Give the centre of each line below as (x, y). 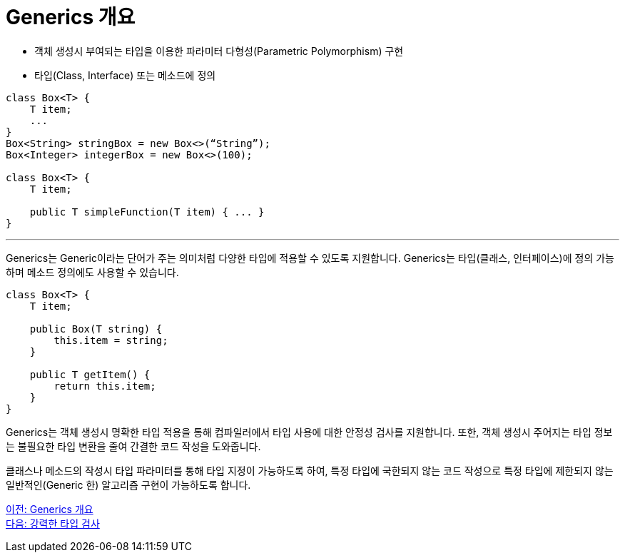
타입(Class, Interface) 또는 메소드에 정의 (125, 75)
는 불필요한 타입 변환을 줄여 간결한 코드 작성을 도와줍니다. (133, 446)
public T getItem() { (90, 374)
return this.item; (105, 386)
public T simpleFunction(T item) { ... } (147, 212)
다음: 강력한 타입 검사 (53, 523)
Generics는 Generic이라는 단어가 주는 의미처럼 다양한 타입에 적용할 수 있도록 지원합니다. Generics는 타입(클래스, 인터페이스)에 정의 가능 (310, 258)
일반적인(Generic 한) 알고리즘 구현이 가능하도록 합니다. (128, 485)
